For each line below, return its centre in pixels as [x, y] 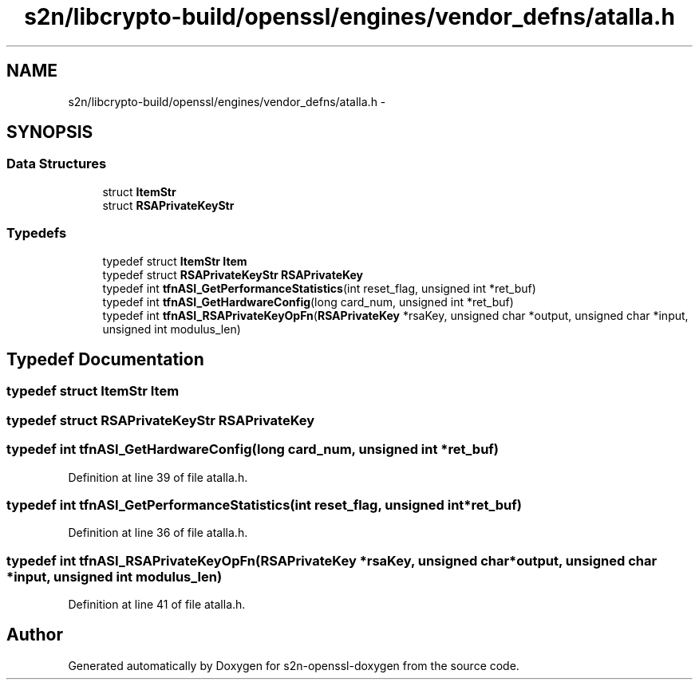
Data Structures [57, 164]
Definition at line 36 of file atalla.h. [158, 533]
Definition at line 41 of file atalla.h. [157, 605]
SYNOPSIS [50, 132]
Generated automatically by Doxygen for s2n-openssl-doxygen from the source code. [294, 665]
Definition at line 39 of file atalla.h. [158, 477]
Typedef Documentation [105, 359]
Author [35, 635]
